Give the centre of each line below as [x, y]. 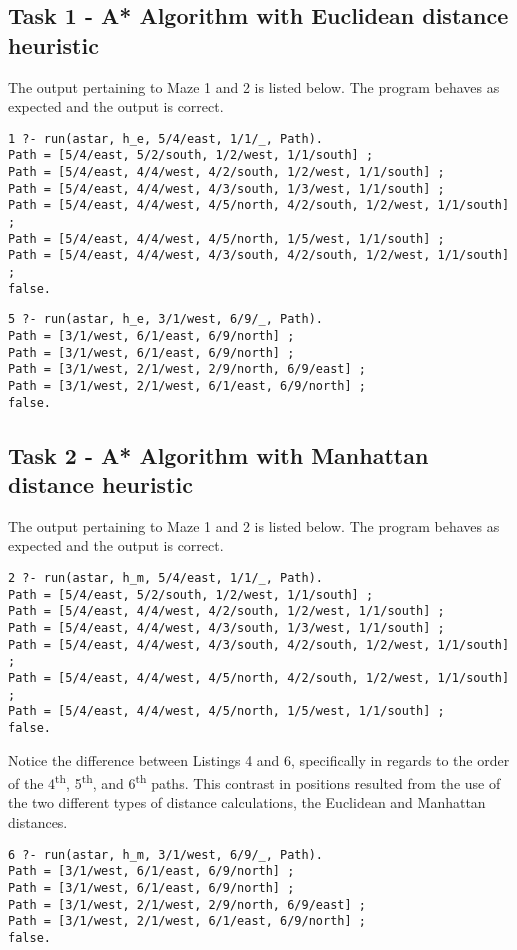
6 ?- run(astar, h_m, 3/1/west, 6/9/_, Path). [165, 854]
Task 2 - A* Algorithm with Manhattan [218, 454]
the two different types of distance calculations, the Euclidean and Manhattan [247, 802]
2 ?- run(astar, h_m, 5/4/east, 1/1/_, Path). [165, 578]
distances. [38, 822]
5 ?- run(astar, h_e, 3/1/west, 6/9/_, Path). [165, 319]
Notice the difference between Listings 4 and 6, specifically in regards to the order [259, 759]
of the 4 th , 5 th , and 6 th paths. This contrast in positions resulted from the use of [254, 781]
